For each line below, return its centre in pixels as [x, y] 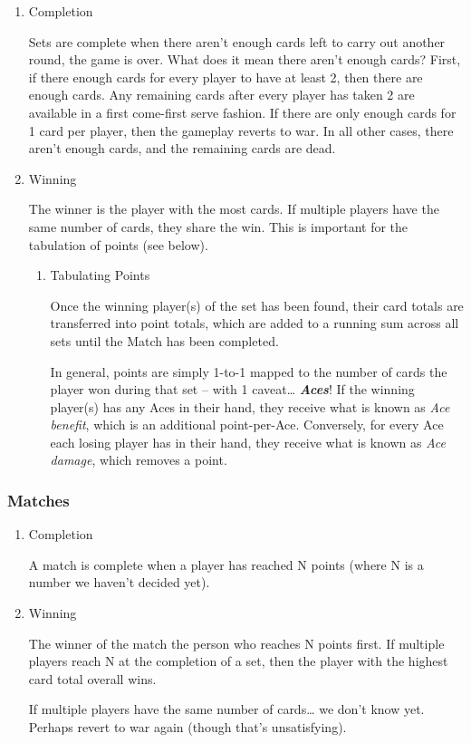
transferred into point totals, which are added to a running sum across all [255, 323]
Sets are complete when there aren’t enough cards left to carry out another [237, 41]
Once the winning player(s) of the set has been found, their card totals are [257, 305]
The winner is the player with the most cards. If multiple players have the [234, 209]
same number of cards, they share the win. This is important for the [218, 226]
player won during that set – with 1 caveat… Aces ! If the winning [232, 389]
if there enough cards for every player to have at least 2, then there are [226, 77]
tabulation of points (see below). [118, 244]
